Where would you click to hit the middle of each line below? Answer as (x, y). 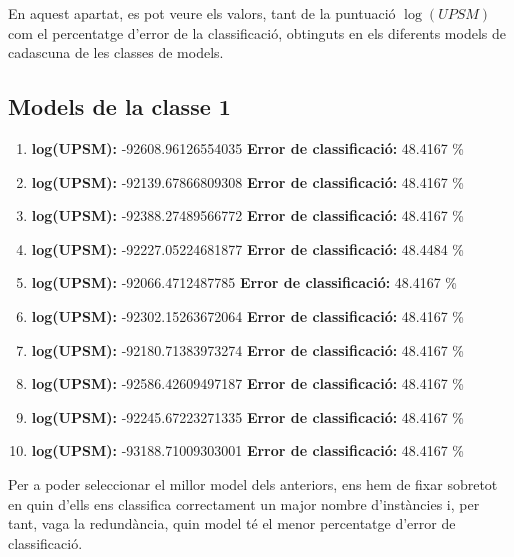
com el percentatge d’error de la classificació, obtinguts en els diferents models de (257, 32)
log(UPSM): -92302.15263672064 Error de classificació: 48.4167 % (248, 315)
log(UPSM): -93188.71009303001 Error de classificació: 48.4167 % (248, 450)
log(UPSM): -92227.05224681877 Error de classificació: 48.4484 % (248, 248)
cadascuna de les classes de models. (116, 52)
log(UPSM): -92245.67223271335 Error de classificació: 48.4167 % (248, 416)
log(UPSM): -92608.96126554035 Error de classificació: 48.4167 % (248, 147)
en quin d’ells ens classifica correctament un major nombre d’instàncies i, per (244, 503)
